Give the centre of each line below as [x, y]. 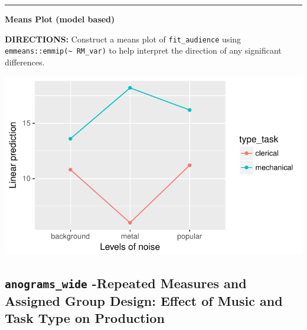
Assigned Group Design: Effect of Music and [144, 300]
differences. [25, 62]
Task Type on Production [85, 318]
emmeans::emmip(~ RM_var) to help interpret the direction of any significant [143, 50]
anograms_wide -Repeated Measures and [126, 283]
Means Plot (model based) [60, 19]
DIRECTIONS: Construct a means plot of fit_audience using [123, 39]
